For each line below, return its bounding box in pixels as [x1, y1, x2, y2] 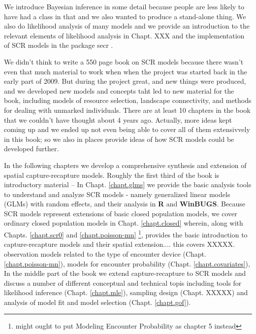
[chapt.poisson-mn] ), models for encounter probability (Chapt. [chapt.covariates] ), [4, 258, 250, 268]
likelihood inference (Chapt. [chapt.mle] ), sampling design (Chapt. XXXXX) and [4, 287, 248, 298]
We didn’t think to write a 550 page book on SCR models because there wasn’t [4, 56, 244, 67]
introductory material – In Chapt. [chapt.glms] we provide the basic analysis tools [4, 179, 252, 190]
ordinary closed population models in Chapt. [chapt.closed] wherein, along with [4, 218, 243, 228]
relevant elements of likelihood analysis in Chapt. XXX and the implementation [4, 30, 245, 40]
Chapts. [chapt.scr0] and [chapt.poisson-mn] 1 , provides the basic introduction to [4, 228, 248, 239]
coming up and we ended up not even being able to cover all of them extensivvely [4, 124, 250, 134]
